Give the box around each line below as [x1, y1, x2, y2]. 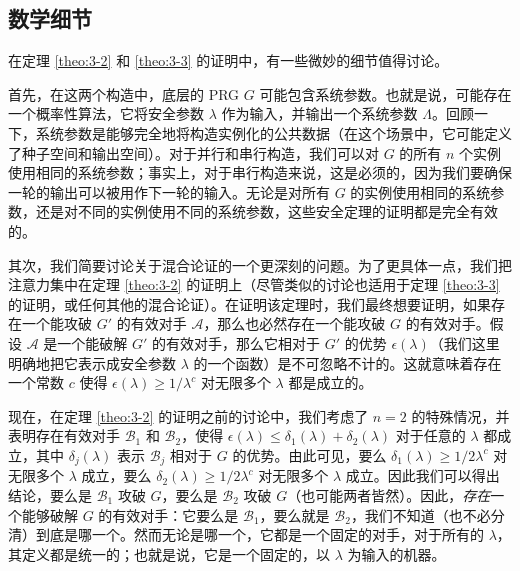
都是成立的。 [288, 372, 373, 393]
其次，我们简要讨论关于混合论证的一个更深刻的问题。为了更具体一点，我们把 [8, 254, 512, 275]
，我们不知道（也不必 [350, 504, 491, 525]
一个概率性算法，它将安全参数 [8, 103, 204, 124]
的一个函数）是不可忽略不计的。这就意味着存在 [193, 352, 502, 373]
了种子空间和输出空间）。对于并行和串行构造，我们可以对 [8, 142, 379, 163]
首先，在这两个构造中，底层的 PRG [8, 83, 240, 104]
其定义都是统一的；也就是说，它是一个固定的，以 [8, 543, 330, 564]
